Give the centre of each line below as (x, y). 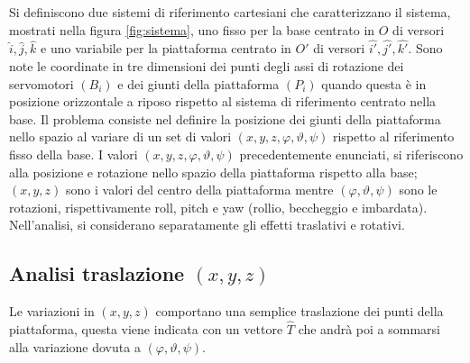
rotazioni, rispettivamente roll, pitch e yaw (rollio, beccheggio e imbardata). (218, 207)
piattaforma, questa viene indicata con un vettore (146, 328)
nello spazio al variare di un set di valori (120, 136)
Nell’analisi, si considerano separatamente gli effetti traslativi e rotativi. (207, 225)
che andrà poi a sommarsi (369, 328)
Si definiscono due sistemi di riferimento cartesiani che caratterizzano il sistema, (230, 12)
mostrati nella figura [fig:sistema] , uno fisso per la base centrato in (192, 29)
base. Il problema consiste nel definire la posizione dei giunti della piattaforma (225, 118)
